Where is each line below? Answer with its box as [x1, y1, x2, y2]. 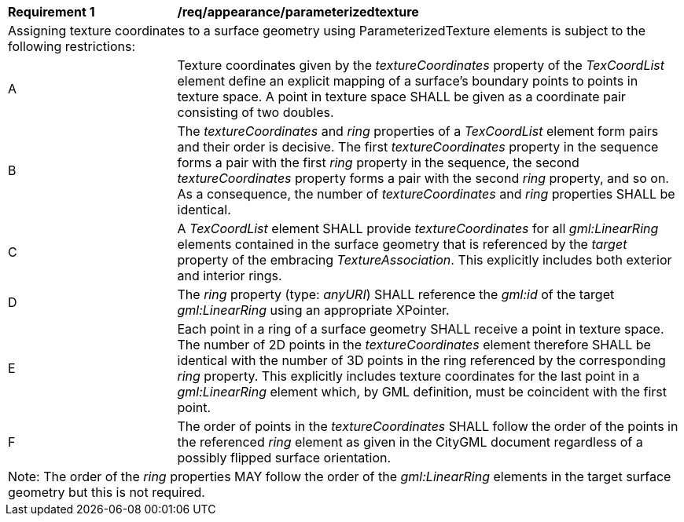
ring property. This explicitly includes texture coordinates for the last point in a [177, 368, 640, 384]
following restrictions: [8, 38, 136, 54]
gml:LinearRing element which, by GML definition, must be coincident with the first [177, 384, 667, 400]
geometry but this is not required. [8, 484, 205, 500]
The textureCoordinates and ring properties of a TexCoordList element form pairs [177, 123, 659, 139]
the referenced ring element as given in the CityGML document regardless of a [177, 434, 643, 450]
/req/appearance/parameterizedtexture [177, 4, 419, 20]
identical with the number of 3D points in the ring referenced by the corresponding [177, 352, 666, 368]
